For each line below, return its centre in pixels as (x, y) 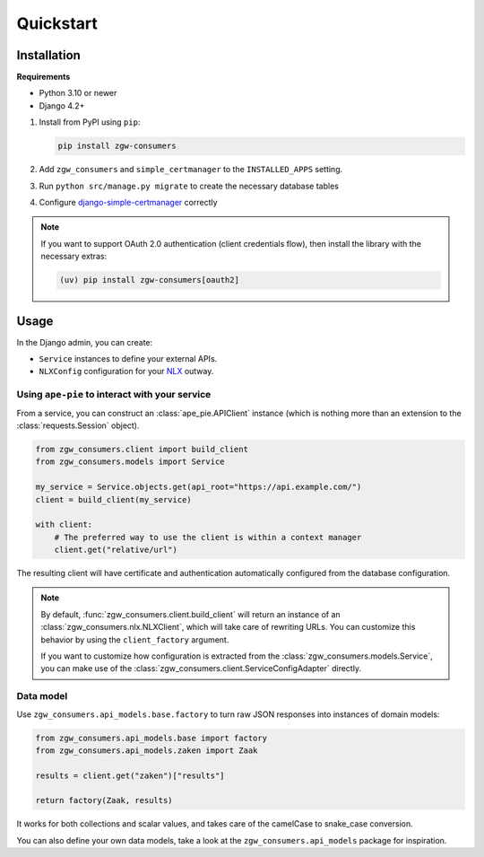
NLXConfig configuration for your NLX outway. (126, 372)
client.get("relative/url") (116, 550)
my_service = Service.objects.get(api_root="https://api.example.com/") (199, 487)
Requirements (43, 77)
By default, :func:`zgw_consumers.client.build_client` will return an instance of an (190, 614)
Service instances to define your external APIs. (128, 359)
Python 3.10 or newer (78, 93)
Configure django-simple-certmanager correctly (129, 202)
